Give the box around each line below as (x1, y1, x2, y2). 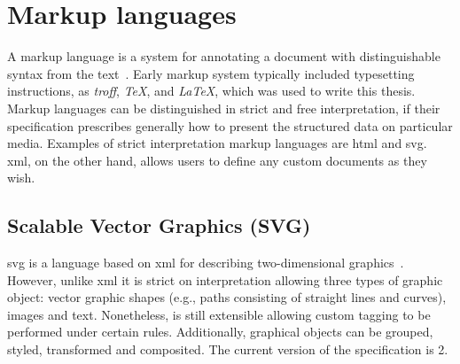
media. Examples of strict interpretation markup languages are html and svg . (7, 134, 427, 152)
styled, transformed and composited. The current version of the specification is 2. (7, 340, 448, 359)
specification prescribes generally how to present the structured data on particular (7, 116, 453, 135)
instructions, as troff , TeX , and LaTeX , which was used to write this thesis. (7, 81, 416, 100)
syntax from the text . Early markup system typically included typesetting (7, 64, 415, 82)
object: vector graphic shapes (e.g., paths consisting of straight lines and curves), (7, 288, 447, 306)
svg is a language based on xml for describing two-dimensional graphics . (7, 253, 404, 272)
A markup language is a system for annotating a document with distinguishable (7, 47, 441, 66)
